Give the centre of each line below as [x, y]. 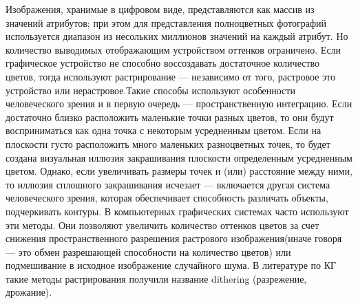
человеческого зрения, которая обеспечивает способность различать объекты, [167, 198]
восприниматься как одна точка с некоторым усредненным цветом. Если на [164, 130]
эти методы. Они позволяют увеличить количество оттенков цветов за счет [162, 225]
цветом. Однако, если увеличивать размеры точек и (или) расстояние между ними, [179, 171]
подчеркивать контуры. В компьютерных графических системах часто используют [177, 211]
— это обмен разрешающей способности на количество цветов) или [148, 251]
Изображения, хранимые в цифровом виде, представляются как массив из [160, 9]
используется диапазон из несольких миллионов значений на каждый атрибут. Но [177, 36]
